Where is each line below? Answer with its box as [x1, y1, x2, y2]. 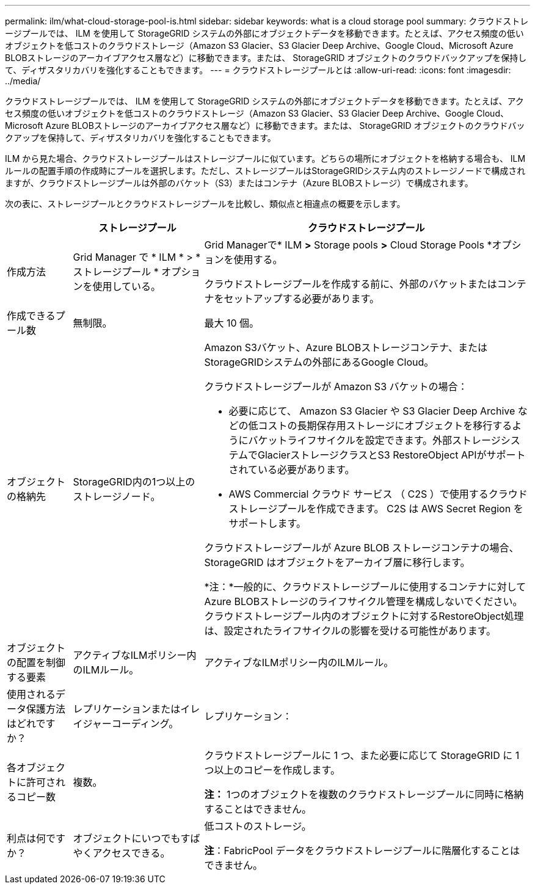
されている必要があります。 [228, 463, 355, 476]
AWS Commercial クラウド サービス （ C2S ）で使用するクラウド [228, 488, 528, 500]
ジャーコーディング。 [82, 717, 179, 730]
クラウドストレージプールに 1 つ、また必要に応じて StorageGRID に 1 [204, 749, 520, 761]
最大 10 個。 [204, 317, 260, 329]
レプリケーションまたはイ [73, 703, 191, 715]
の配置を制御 [7, 656, 66, 669]
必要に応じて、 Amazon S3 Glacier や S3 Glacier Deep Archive [228, 405, 515, 417]
